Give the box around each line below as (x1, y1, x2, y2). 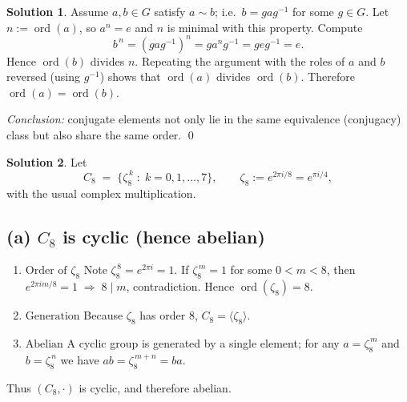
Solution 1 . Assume (6, 3, 109, 19)
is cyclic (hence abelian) (62, 223, 265, 248)
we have (60, 351, 99, 368)
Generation (25, 311, 80, 323)
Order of (25, 265, 67, 277)
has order (139, 307, 186, 324)
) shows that (99, 68, 161, 85)
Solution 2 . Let (6, 153, 87, 170)
